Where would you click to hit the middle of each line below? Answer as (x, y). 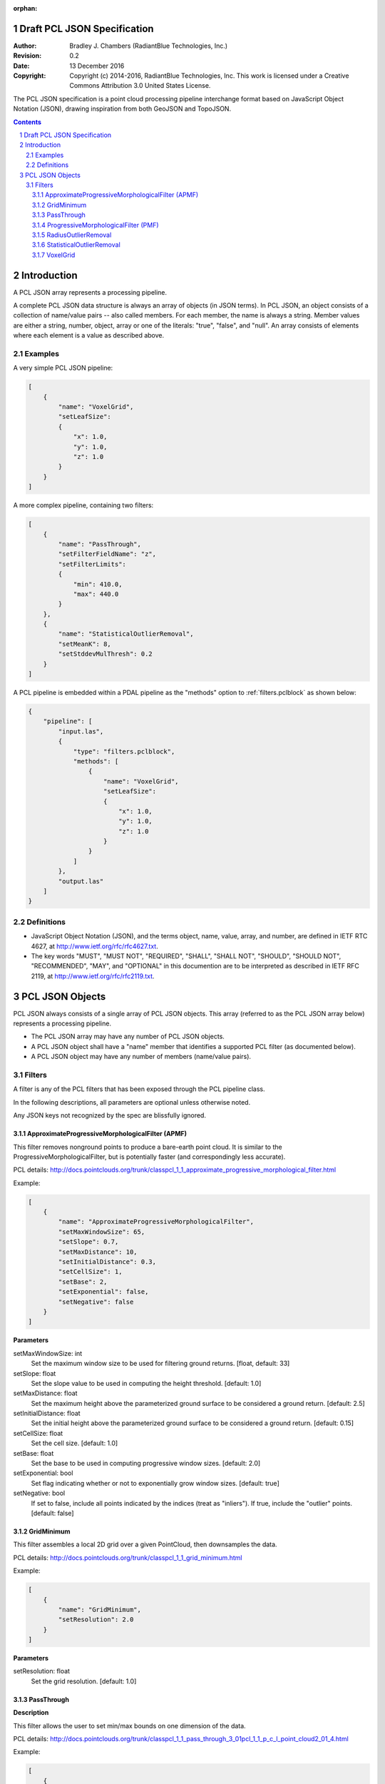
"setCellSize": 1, (90, 1272)
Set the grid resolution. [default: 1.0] (84, 1681)
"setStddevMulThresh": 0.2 (105, 654)
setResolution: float (42, 1671)
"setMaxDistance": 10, (98, 1252)
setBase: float (34, 1453)
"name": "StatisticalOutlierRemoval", (126, 634)
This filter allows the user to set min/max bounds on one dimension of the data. (129, 1725)
